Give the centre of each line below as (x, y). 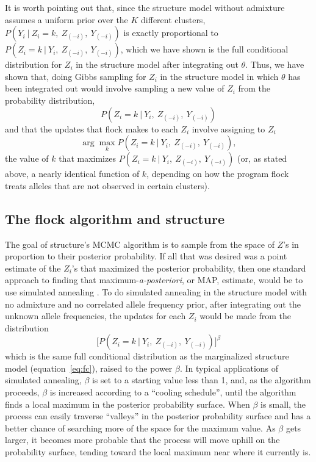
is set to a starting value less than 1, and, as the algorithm (201, 380)
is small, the (283, 404)
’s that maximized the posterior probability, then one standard (189, 268)
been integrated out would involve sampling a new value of (115, 88)
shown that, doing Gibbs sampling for (76, 76)
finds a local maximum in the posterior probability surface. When (127, 404)
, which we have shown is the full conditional (204, 49)
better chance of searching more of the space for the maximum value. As (140, 428)
